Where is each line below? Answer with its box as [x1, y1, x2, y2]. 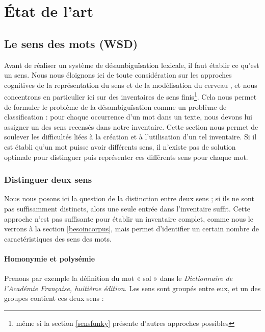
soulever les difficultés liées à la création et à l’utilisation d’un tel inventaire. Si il [4, 131, 257, 142]
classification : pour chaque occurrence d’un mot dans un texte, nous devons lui [4, 111, 253, 122]
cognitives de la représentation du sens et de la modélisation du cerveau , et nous [4, 79, 257, 90]
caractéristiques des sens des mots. [4, 233, 112, 244]
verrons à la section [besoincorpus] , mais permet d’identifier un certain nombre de [4, 223, 259, 234]
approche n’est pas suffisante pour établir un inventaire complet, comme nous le [4, 213, 253, 224]
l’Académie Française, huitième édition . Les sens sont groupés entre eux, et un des [4, 282, 261, 293]
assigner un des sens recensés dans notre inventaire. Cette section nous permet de [4, 121, 258, 132]
